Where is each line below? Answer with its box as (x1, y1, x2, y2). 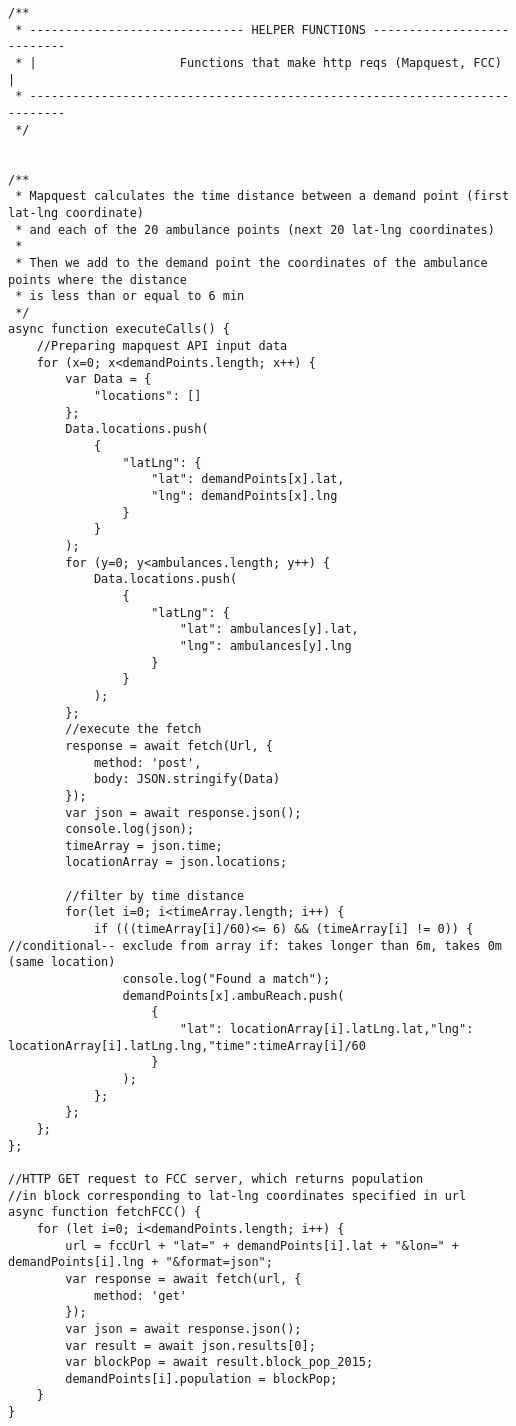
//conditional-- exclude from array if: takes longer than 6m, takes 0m (8, 938, 502, 953)
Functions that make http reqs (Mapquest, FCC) (179, 55, 502, 70)
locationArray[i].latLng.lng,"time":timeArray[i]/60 (8, 1038, 366, 1053)
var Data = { (65, 372, 152, 387)
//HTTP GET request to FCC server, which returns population (8, 1171, 424, 1186)
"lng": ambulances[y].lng (179, 638, 352, 653)
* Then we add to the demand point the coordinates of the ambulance (15, 255, 488, 270)
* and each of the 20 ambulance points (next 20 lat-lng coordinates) (15, 222, 495, 237)
